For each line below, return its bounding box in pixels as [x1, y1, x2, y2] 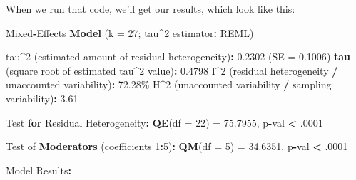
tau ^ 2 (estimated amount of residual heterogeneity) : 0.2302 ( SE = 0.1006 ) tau [6, 49, 351, 64]
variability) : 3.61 [6, 90, 78, 105]
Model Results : [6, 162, 71, 177]
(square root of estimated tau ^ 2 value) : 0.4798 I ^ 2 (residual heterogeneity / [6, 63, 338, 78]
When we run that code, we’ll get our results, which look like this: [6, 1, 295, 16]
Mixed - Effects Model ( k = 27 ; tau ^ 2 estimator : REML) [6, 25, 254, 40]
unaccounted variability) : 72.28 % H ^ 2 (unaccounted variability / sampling [6, 77, 332, 92]
